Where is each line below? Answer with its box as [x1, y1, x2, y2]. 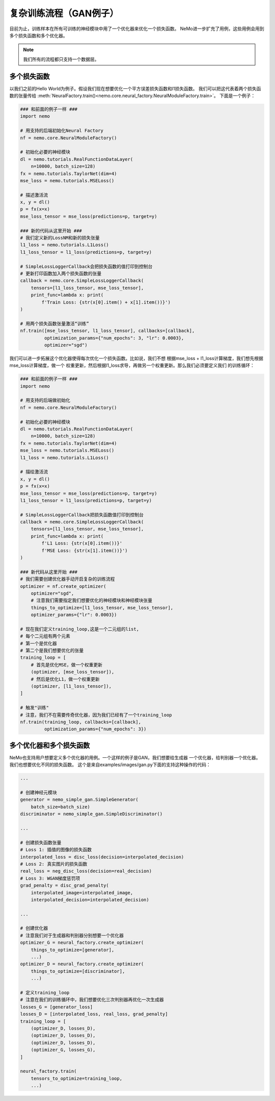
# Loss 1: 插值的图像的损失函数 [20, 847, 92, 853]
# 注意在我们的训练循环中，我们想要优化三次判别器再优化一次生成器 [20, 997, 164, 1003]
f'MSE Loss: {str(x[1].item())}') [41, 547, 128, 554]
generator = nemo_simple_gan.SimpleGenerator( [20, 797, 139, 803]
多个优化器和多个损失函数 [9, 741, 90, 750]
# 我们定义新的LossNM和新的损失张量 [20, 235, 100, 241]
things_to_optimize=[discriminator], [31, 968, 125, 974]
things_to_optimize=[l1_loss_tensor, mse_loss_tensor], [31, 605, 174, 610]
